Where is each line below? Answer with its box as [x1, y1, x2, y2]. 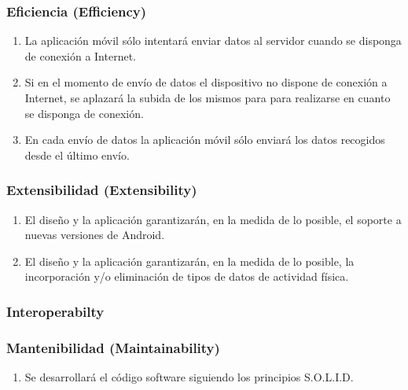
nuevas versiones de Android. [24, 226, 165, 243]
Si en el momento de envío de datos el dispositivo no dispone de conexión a [24, 74, 388, 90]
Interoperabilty [6, 301, 105, 321]
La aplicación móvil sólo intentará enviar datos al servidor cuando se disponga [24, 32, 402, 49]
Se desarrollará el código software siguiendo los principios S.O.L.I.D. [24, 369, 354, 385]
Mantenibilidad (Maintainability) [6, 337, 220, 357]
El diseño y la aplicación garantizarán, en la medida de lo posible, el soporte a [24, 211, 402, 227]
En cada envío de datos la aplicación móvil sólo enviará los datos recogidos [24, 131, 385, 148]
